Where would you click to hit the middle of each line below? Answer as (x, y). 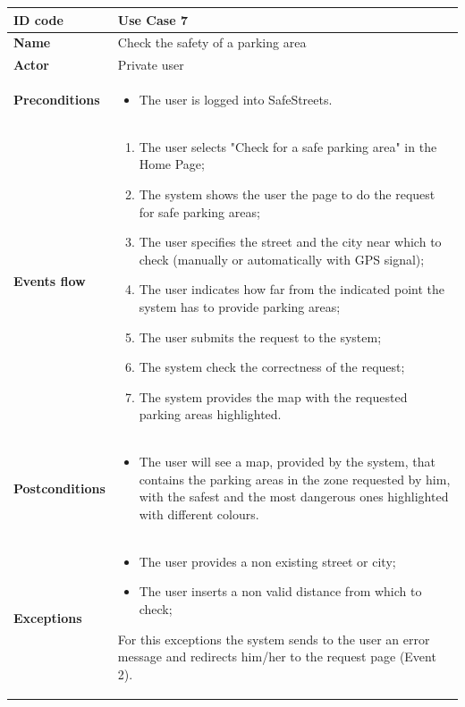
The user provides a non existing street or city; (267, 561)
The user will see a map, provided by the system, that (287, 462)
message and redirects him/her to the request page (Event (277, 656)
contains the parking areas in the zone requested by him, (295, 479)
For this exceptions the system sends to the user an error (274, 639)
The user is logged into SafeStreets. (236, 100)
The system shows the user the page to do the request (287, 194)
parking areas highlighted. (210, 414)
